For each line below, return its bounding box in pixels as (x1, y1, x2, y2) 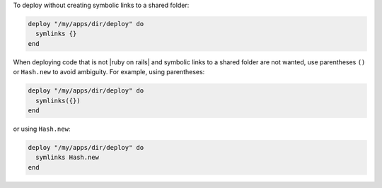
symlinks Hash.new (35, 153, 99, 162)
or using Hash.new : (13, 124, 71, 133)
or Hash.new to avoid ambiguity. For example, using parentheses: (13, 68, 205, 76)
